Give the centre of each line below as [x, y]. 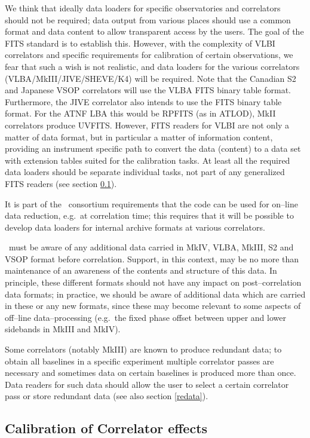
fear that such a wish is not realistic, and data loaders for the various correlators [152, 66]
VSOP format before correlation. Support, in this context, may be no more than [152, 258]
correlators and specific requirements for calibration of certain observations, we [149, 55]
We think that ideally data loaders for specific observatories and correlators [143, 8]
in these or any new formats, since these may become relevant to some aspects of [153, 306]
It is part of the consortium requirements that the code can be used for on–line [151, 203]
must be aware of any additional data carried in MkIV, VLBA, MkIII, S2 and [151, 247]
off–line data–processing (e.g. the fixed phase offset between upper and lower [145, 317]
